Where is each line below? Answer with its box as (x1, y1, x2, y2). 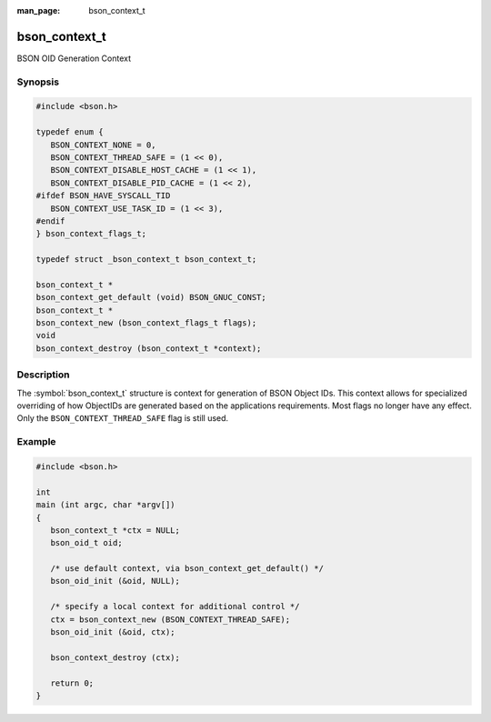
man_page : (16, 5, 61, 15)
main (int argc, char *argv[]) (35, 500, 176, 510)
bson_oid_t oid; (50, 537, 123, 548)
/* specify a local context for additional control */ (50, 601, 300, 612)
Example (16, 436, 56, 448)
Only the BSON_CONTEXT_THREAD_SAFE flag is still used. (16, 413, 229, 424)
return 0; (50, 677, 95, 688)
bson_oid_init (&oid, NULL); (50, 576, 181, 587)
